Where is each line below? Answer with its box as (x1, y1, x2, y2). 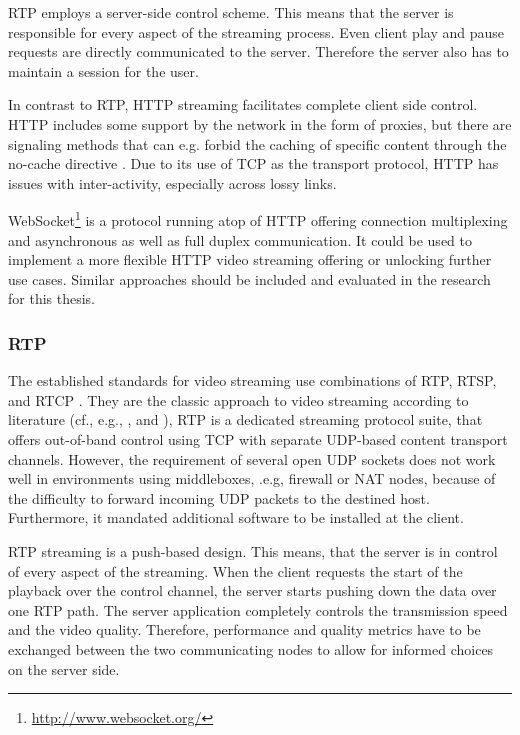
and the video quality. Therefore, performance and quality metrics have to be (8, 619, 481, 640)
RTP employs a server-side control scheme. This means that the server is (8, 2, 454, 22)
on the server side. (8, 658, 120, 679)
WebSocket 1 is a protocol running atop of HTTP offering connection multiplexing (8, 207, 508, 230)
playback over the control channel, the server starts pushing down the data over (8, 580, 497, 601)
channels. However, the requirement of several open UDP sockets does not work (8, 448, 496, 469)
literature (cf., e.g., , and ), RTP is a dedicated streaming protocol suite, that (8, 409, 483, 430)
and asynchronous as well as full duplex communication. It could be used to (8, 229, 472, 250)
